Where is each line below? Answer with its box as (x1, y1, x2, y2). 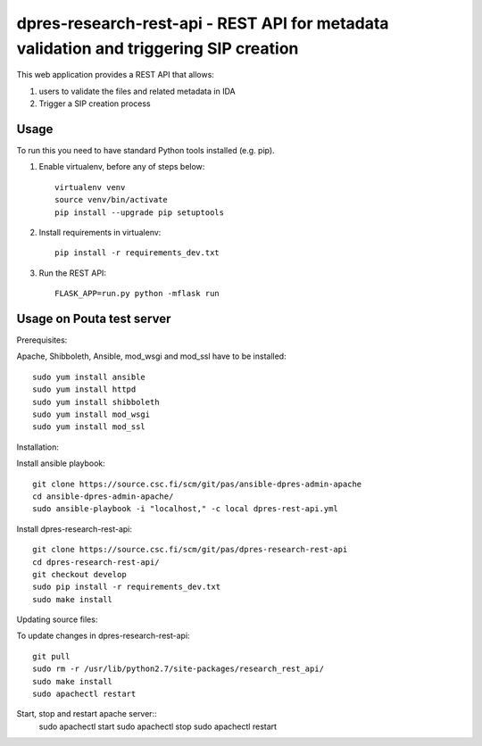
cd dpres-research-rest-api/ (32, 557, 160, 567)
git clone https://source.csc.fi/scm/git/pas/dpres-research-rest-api (32, 544, 348, 555)
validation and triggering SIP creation (16, 38, 299, 58)
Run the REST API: (38, 268, 107, 278)
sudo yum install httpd (32, 385, 137, 394)
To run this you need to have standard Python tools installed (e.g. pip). (16, 145, 276, 156)
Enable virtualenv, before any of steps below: (38, 162, 205, 172)
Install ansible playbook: (16, 458, 106, 468)
